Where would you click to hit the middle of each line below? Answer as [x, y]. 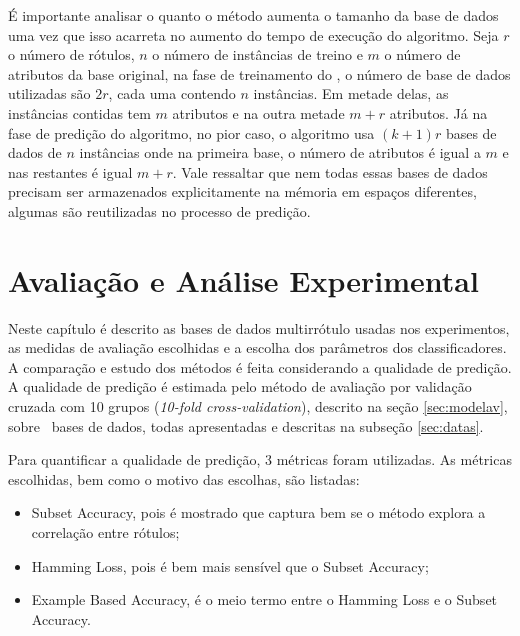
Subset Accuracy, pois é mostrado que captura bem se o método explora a [258, 512]
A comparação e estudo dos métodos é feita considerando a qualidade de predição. [260, 366]
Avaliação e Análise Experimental [243, 279]
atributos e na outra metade [258, 112]
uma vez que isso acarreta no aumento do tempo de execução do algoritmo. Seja [253, 34]
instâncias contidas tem [79, 112]
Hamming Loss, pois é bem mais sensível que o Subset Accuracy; [230, 565]
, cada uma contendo [172, 93]
